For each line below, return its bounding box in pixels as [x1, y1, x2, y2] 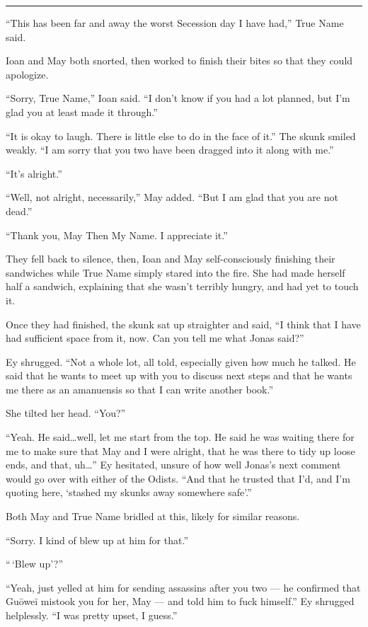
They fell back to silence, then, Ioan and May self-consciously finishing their [6, 251, 335, 266]
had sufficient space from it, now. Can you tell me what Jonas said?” [6, 330, 304, 345]
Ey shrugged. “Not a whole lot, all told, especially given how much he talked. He [6, 354, 356, 369]
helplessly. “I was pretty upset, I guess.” [6, 608, 178, 622]
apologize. [6, 67, 49, 81]
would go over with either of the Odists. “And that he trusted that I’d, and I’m [6, 471, 350, 485]
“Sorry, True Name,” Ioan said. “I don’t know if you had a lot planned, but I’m [6, 91, 350, 105]
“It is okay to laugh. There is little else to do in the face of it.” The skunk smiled [6, 128, 356, 143]
